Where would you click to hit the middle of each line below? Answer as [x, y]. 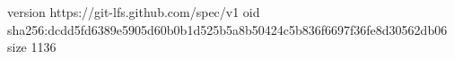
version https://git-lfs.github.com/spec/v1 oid [134, 12]
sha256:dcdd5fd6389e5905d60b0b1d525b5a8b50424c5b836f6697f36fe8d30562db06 [227, 29]
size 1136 [32, 47]
